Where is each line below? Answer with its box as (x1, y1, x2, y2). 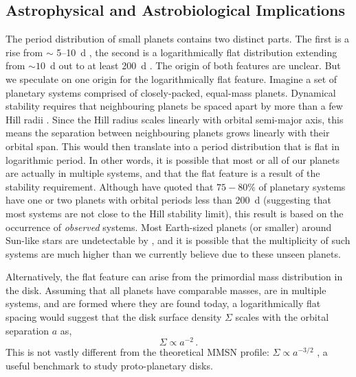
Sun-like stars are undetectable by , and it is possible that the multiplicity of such (5, 233, 351, 247)
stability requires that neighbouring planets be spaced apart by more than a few (5, 99, 343, 113)
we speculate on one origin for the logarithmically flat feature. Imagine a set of (5, 71, 337, 86)
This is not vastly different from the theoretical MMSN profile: (5, 345, 269, 359)
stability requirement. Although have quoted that (5, 179, 214, 193)
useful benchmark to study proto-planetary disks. (5, 358, 213, 372)
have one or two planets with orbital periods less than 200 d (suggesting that (5, 193, 331, 207)
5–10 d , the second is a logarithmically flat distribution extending (56, 45, 337, 59)
